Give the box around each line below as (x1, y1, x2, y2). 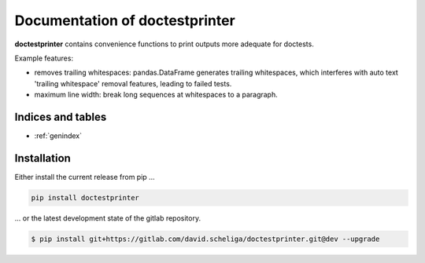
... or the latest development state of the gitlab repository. (14, 213, 201, 223)
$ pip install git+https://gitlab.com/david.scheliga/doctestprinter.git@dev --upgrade (31, 234, 380, 243)
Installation (14, 152, 71, 165)
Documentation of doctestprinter (14, 12, 235, 29)
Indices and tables (14, 110, 107, 123)
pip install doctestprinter (31, 193, 139, 202)
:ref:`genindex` (34, 131, 83, 141)
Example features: (14, 53, 74, 63)
